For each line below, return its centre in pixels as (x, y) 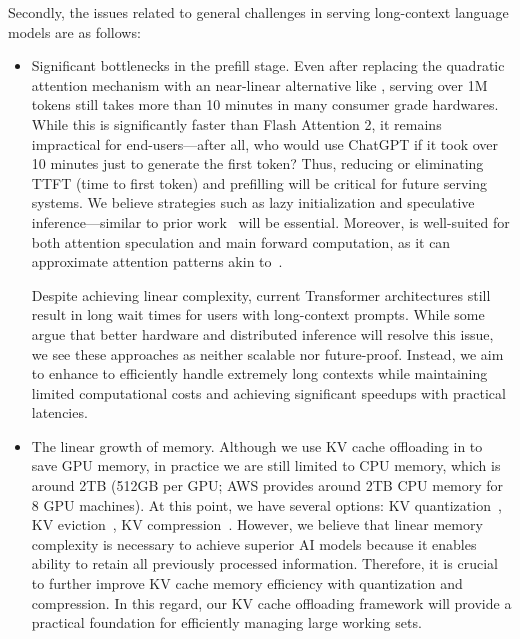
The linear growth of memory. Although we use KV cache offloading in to (257, 445)
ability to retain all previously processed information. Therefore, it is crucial (264, 563)
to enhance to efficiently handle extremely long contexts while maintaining (259, 373)
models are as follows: (74, 31)
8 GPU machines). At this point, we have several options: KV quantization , (266, 504)
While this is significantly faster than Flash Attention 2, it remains (236, 123)
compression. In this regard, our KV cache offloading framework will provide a (271, 602)
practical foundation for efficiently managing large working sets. (226, 622)
